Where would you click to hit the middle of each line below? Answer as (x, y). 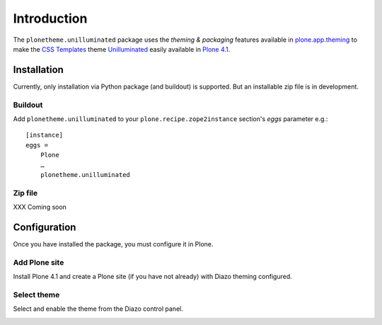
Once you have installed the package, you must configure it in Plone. (113, 244)
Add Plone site (39, 262)
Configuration (45, 227)
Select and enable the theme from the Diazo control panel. (98, 309)
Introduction (50, 18)
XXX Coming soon (40, 207)
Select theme (36, 295)
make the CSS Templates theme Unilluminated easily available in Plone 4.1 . (122, 49)
